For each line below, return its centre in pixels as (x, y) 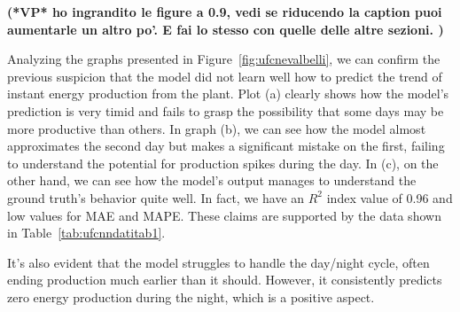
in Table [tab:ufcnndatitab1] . (86, 233)
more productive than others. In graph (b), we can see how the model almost (217, 128)
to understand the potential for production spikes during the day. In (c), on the (223, 163)
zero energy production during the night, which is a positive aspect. (191, 296)
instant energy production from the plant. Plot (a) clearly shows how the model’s (228, 94)
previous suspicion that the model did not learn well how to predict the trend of (225, 76)
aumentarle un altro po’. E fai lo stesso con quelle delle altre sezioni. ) (226, 29)
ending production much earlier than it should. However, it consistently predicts (225, 280)
